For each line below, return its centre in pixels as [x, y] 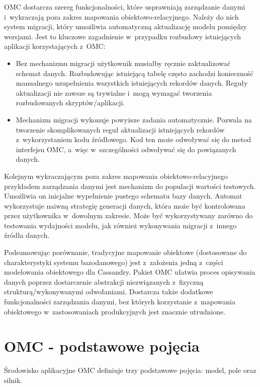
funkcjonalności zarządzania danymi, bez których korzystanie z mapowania [120, 302]
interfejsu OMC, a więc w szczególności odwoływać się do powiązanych [126, 149]
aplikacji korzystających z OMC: [55, 46]
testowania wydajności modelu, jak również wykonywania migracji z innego [120, 225]
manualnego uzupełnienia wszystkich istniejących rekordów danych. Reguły [132, 83]
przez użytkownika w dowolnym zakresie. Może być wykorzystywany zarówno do [128, 215]
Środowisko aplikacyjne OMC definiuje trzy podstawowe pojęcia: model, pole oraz [130, 370]
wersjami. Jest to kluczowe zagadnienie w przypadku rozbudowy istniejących [123, 36]
